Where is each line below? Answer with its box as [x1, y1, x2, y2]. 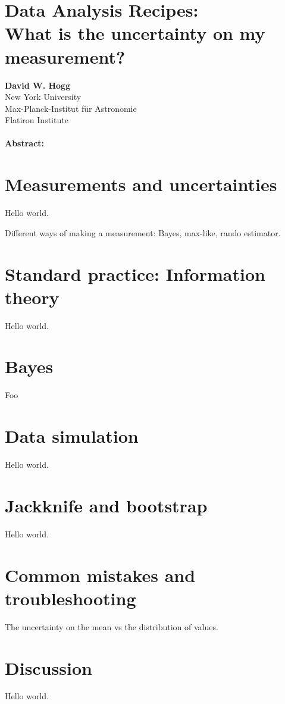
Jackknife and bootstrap [5, 493, 208, 517]
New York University [5, 90, 82, 103]
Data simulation [5, 424, 139, 448]
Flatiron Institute [5, 114, 68, 126]
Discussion [5, 655, 92, 680]
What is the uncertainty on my [5, 21, 265, 45]
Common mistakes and [5, 562, 196, 587]
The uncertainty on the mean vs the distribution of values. [5, 620, 218, 633]
